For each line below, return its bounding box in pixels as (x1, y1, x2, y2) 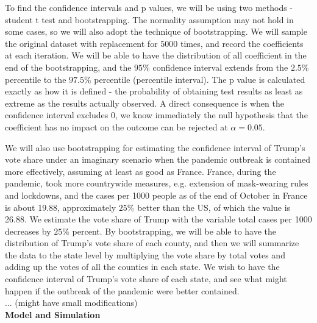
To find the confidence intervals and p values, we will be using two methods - (5, 1, 293, 13)
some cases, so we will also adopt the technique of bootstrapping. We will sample (5, 25, 307, 38)
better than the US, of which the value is (137, 201, 291, 213)
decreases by (5, 224, 51, 237)
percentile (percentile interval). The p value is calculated (94, 73, 305, 85)
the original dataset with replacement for (5, 37, 158, 49)
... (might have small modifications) (5, 296, 138, 309)
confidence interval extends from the (152, 60, 288, 73)
